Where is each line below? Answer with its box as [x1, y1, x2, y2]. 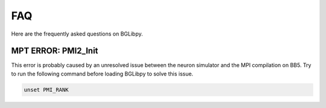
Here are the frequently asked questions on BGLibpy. [11, 30, 143, 37]
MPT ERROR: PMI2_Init [11, 46, 98, 56]
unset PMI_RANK [24, 86, 69, 93]
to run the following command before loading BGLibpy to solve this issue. [11, 70, 193, 77]
